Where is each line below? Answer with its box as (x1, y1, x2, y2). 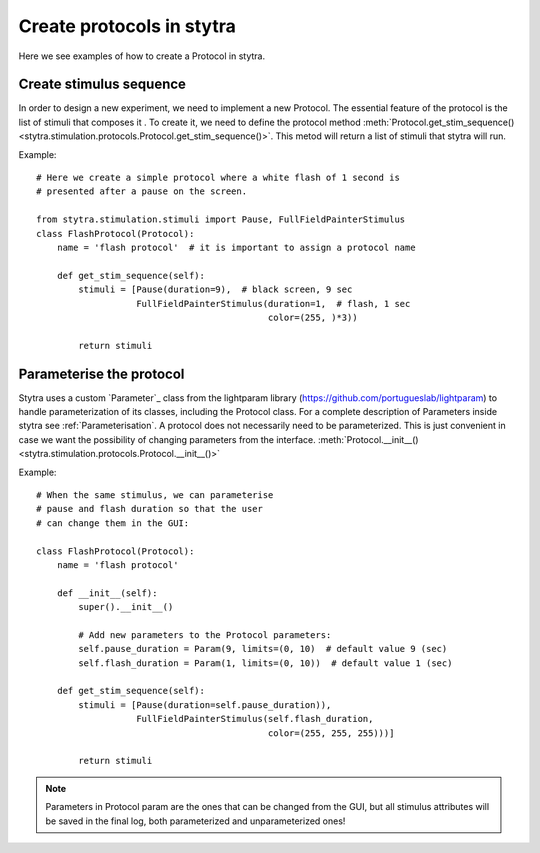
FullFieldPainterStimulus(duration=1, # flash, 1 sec (136, 298, 411, 309)
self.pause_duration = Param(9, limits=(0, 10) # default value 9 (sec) (78, 643, 448, 655)
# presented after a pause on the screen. (36, 186, 248, 197)
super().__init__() (78, 601, 174, 613)
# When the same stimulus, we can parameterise (36, 489, 274, 500)
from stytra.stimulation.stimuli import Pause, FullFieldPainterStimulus (36, 214, 406, 225)
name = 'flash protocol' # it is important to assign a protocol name (56, 241, 416, 253)
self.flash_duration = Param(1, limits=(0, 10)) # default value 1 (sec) (78, 657, 453, 669)
